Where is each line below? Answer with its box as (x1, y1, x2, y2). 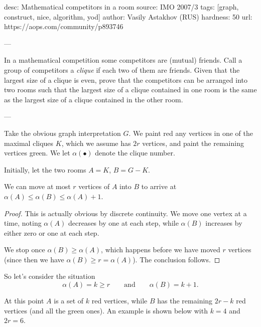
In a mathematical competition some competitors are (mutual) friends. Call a (4, 55, 242, 65)
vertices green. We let (4, 147, 70, 158)
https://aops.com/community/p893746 (4, 21, 123, 32)
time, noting (4, 218, 42, 228)
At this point (4, 295, 44, 306)
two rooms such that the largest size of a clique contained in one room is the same (4, 84, 257, 95)
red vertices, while (91, 295, 148, 306)
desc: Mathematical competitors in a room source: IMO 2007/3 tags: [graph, (4, 2, 239, 12)
